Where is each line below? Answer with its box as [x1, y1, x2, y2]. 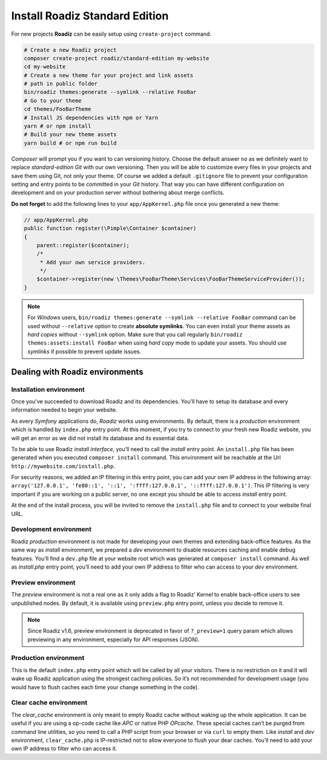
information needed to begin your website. [11, 406, 117, 414]
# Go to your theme [24, 97, 82, 104]
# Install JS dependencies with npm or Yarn [24, 114, 159, 121]
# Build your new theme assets [24, 131, 117, 138]
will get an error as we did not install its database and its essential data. [11, 434, 190, 441]
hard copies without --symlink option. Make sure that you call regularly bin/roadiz [27, 331, 243, 339]
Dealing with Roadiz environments [11, 366, 144, 377]
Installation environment [11, 385, 85, 394]
